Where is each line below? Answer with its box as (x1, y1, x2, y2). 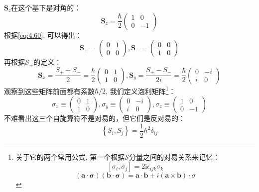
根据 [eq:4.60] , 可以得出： (4, 29, 82, 40)
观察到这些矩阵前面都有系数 (4, 86, 95, 96)
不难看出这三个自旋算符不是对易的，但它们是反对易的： (4, 113, 185, 123)
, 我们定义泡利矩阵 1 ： (106, 84, 176, 96)
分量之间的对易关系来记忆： (129, 151, 220, 162)
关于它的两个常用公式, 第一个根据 (15, 151, 125, 162)
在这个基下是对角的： (11, 2, 81, 12)
